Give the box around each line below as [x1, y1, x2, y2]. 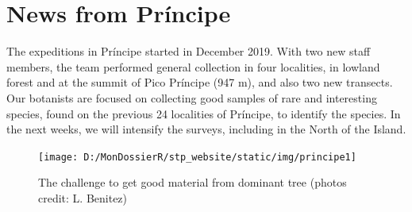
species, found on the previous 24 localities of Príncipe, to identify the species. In [6, 105, 401, 121]
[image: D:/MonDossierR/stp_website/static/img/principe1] [38, 151, 356, 163]
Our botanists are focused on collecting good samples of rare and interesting [6, 89, 377, 106]
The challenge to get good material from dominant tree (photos [38, 174, 347, 191]
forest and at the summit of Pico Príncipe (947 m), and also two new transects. [6, 74, 393, 91]
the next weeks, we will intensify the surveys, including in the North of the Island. [6, 121, 406, 137]
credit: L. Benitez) [38, 189, 128, 206]
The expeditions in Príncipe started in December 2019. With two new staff [6, 43, 371, 60]
